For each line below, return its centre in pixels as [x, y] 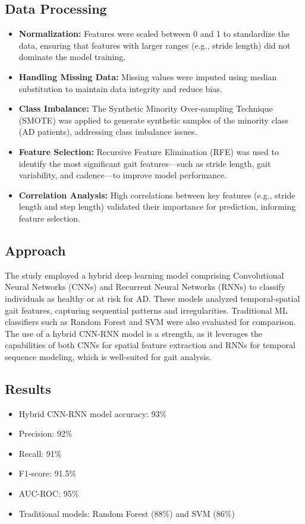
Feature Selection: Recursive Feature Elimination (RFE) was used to [149, 151]
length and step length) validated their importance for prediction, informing [157, 206]
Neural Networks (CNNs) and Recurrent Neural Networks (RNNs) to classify [145, 287]
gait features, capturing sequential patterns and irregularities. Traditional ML [146, 310]
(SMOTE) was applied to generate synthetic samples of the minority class [153, 120]
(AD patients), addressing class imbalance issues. [108, 132]
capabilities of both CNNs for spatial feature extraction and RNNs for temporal [150, 345]
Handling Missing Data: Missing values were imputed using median [148, 76]
